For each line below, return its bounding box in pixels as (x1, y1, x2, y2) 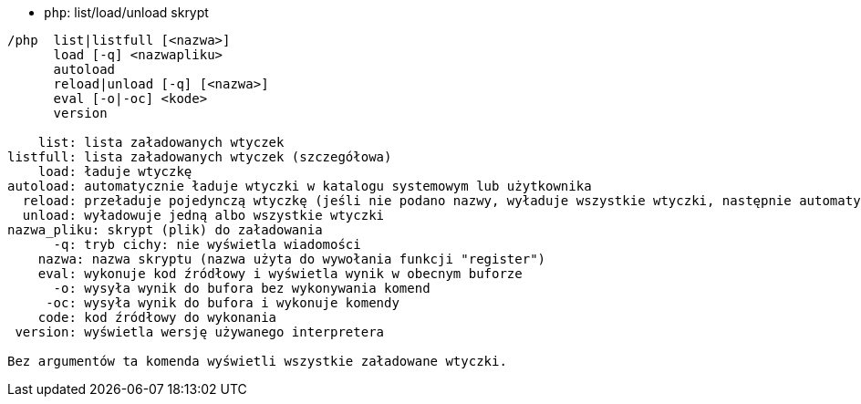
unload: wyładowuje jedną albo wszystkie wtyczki (22, 208, 385, 223)
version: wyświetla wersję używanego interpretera (15, 325, 385, 339)
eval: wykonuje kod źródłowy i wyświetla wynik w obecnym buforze (37, 266, 523, 281)
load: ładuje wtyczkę (37, 164, 192, 179)
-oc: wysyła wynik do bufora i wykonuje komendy (46, 295, 399, 310)
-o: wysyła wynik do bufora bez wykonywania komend (53, 281, 430, 295)
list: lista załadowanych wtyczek (37, 135, 285, 150)
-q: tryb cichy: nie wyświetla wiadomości (53, 237, 361, 252)
